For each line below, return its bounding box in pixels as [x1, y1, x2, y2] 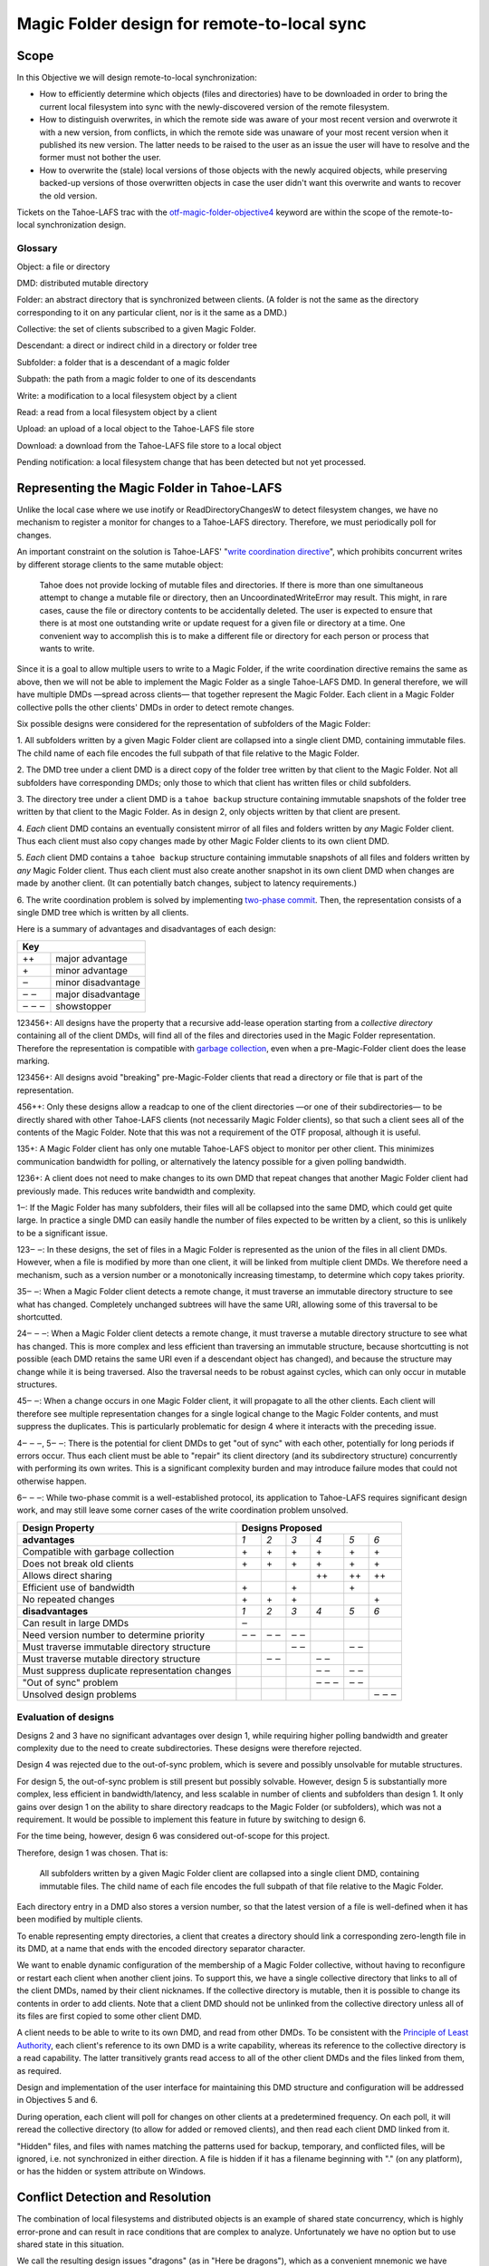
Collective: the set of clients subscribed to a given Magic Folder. [16, 324, 257, 334]
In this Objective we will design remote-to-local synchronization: [16, 73, 257, 83]
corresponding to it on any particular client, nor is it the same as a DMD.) [16, 306, 288, 317]
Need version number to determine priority [22, 1628, 206, 1641]
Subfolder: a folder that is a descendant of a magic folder [16, 356, 231, 367]
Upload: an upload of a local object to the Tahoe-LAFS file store [16, 423, 255, 434]
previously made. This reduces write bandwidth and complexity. [16, 1186, 256, 1196]
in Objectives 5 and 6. [16, 2095, 99, 2106]
